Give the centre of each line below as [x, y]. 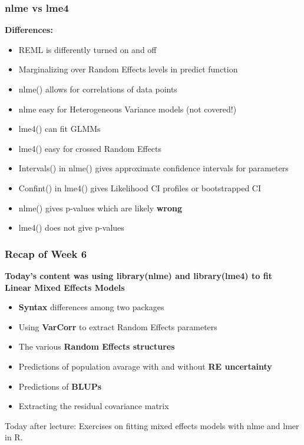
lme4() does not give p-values [71, 228]
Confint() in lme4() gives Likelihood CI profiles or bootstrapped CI [140, 187]
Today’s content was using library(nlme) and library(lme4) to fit [138, 275]
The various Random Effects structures [97, 346]
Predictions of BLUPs [60, 386]
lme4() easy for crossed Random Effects [90, 148]
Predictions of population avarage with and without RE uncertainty [145, 366]
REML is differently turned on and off [87, 49]
